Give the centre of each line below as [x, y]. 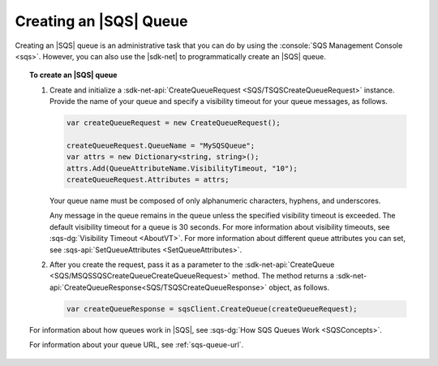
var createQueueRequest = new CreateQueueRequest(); [174, 123]
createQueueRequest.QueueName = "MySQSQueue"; [161, 145]
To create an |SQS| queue [73, 75]
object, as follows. [299, 287]
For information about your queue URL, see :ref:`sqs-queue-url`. [137, 345]
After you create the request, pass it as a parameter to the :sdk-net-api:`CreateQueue [192, 265]
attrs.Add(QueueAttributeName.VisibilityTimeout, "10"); [182, 168]
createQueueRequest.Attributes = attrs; [148, 180]
